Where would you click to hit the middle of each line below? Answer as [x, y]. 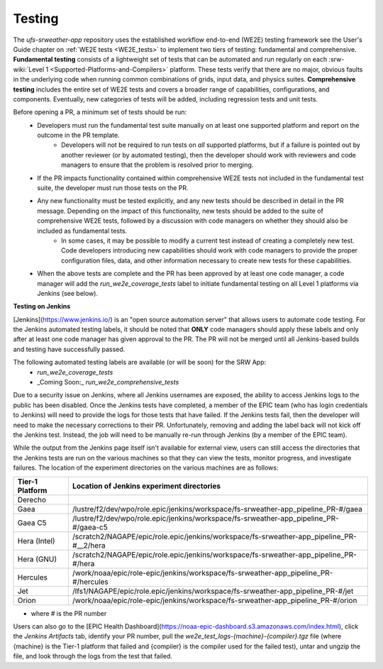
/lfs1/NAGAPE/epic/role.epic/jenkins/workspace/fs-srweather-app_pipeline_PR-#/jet [213, 591]
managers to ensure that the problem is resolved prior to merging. [157, 165]
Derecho [32, 499]
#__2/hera [89, 545]
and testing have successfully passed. [69, 349]
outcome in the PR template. [78, 136]
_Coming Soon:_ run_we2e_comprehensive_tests [108, 382]
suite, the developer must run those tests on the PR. [113, 188]
